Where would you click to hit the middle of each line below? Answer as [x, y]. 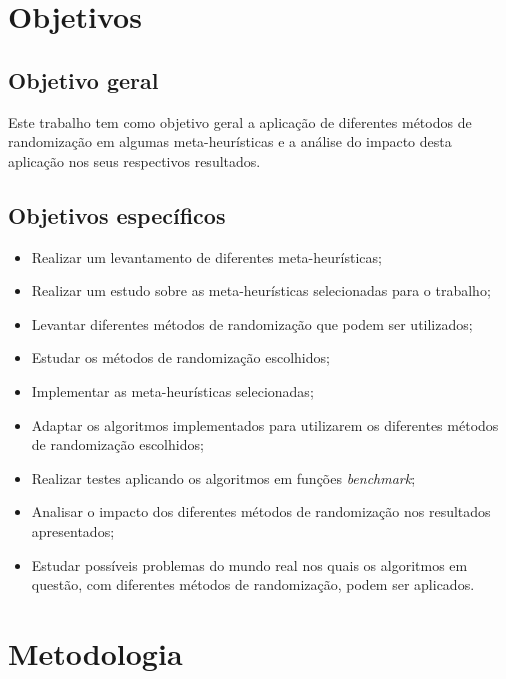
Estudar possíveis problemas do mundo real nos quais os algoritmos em [249, 564]
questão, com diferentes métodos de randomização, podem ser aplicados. [253, 584]
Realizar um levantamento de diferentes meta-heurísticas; [206, 256]
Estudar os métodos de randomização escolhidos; [180, 357]
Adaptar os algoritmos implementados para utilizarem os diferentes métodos [265, 424]
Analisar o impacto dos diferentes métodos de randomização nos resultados [261, 511]
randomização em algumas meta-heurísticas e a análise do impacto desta [230, 141]
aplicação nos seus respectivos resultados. [134, 160]
